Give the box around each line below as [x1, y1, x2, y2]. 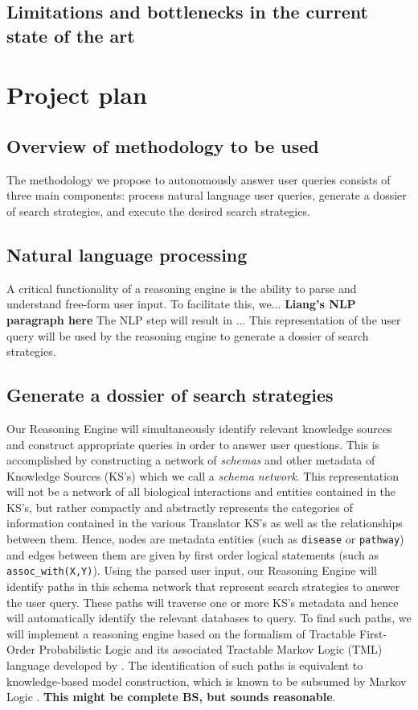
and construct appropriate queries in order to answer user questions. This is [6, 435, 380, 452]
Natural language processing [6, 241, 248, 266]
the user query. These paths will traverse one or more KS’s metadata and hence [6, 593, 399, 610]
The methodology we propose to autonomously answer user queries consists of [6, 171, 391, 188]
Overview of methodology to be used [6, 133, 319, 158]
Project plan [6, 78, 147, 111]
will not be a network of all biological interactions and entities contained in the [6, 483, 396, 500]
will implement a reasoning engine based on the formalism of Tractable [6, 625, 356, 642]
